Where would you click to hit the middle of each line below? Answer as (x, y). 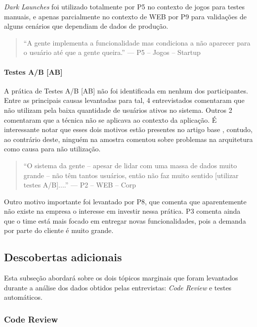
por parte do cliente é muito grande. (59, 230)
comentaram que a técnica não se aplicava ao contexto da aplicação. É (110, 119)
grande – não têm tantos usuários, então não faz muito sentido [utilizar (131, 175)
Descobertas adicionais (63, 257)
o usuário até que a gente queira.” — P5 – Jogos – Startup (112, 52)
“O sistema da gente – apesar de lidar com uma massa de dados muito (130, 165)
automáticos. (23, 297)
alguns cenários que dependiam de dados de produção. (86, 26)
